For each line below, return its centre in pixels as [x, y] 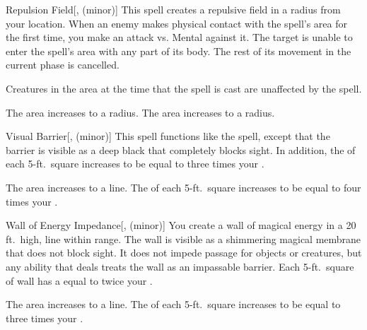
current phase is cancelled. [63, 65]
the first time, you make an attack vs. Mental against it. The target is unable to [179, 37]
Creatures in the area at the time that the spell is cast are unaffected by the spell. [184, 88]
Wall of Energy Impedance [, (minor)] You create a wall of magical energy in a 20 [181, 225]
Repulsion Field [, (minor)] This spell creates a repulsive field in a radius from [173, 9]
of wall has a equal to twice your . [79, 280]
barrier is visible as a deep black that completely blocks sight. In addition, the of [181, 149]
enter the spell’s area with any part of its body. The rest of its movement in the [179, 51]
